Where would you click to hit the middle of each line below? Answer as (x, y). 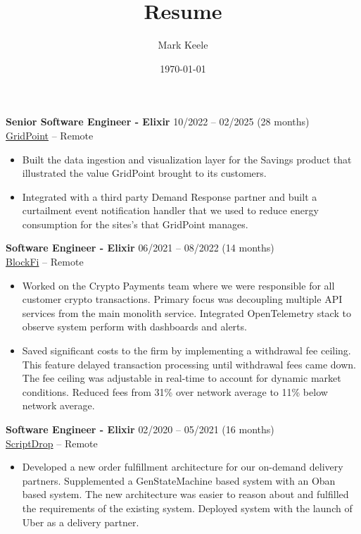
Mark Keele (183, 45)
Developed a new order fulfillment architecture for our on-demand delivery (183, 467)
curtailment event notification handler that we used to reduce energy (170, 210)
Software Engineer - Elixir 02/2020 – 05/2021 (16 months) (140, 429)
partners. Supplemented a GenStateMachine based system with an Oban (179, 480)
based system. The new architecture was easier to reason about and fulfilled (185, 494)
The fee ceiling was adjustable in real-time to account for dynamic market (182, 378)
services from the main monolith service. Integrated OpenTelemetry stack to (186, 312)
